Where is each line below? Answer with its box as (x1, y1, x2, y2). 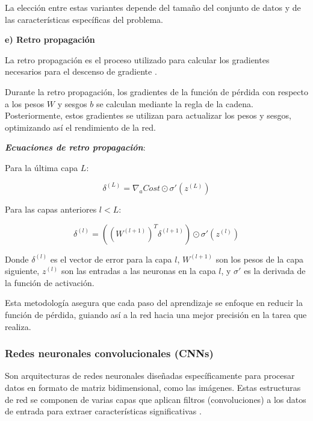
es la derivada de (244, 264, 306, 277)
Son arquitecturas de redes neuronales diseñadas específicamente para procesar (5, 369, 295, 382)
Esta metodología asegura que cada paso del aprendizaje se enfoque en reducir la (5, 296, 303, 309)
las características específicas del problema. (5, 13, 163, 25)
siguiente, (5, 264, 40, 277)
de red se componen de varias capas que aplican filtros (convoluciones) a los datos (5, 393, 306, 405)
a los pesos (5, 97, 45, 110)
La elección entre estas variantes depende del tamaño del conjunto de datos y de (5, 1, 301, 13)
